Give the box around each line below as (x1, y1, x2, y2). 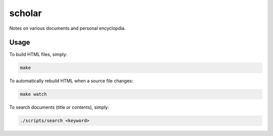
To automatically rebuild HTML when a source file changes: (9, 78, 133, 84)
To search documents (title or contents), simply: (9, 104, 109, 110)
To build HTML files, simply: (9, 51, 68, 57)
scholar (9, 8, 42, 19)
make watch (20, 91, 47, 97)
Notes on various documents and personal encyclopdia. (9, 25, 126, 31)
